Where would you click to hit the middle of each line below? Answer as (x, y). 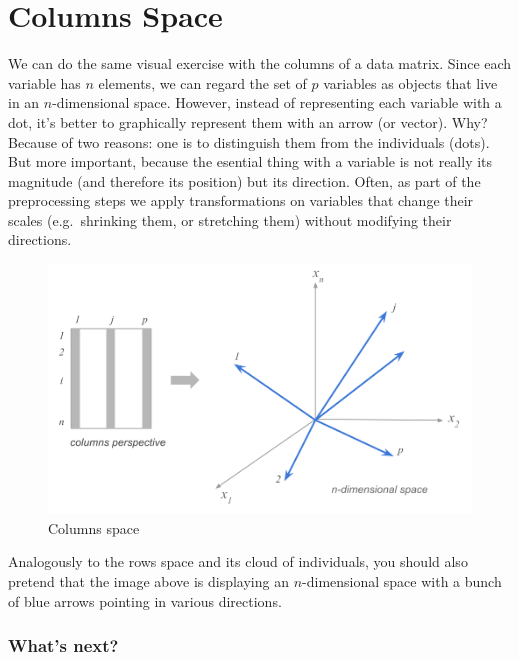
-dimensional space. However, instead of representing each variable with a (277, 102)
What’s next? (63, 645)
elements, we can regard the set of (202, 82)
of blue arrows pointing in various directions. (145, 600)
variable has (44, 82)
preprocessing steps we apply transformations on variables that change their (241, 200)
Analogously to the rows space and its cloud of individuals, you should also (238, 561)
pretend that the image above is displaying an (148, 580)
